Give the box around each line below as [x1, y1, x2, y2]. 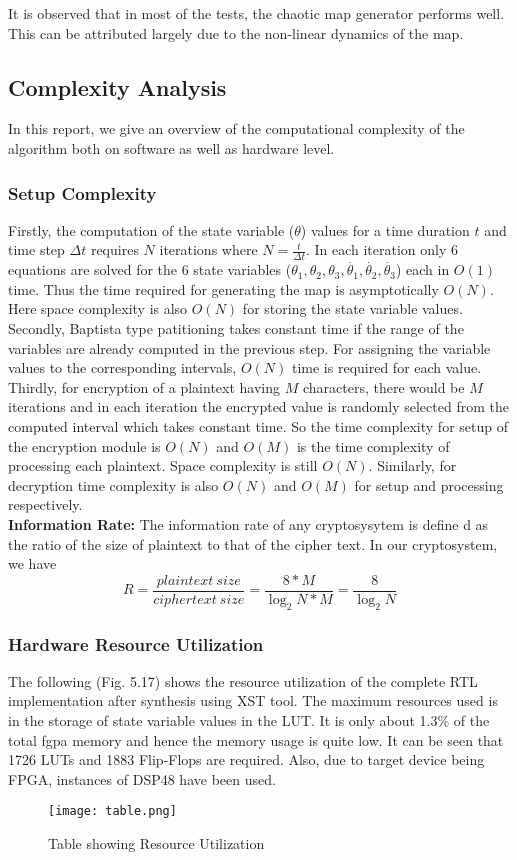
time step [8, 239, 65, 260]
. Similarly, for [368, 455, 457, 476]
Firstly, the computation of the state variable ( [8, 219, 295, 240]
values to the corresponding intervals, [8, 357, 237, 378]
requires [90, 239, 139, 260]
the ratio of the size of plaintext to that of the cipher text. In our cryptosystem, [8, 533, 498, 554]
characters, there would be [302, 376, 465, 397]
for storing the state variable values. [242, 298, 463, 319]
